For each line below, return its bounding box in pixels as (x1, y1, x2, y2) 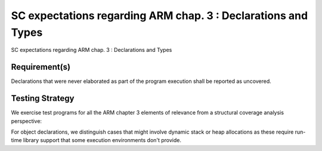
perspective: (11, 117, 42, 125)
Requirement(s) (11, 62, 71, 72)
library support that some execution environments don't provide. (23, 137, 182, 144)
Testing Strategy (11, 93, 75, 104)
